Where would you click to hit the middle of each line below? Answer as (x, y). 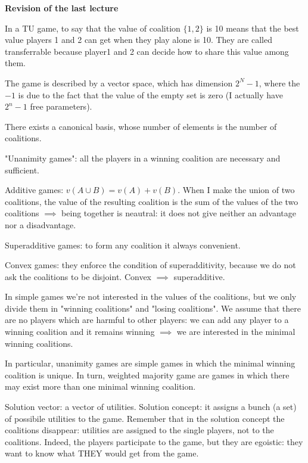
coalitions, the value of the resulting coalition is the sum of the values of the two (152, 201)
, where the (279, 83)
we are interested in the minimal (236, 332)
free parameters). (61, 106)
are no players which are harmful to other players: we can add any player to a (147, 320)
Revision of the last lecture (62, 8)
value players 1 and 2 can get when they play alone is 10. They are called (139, 40)
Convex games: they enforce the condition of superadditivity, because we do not (150, 265)
